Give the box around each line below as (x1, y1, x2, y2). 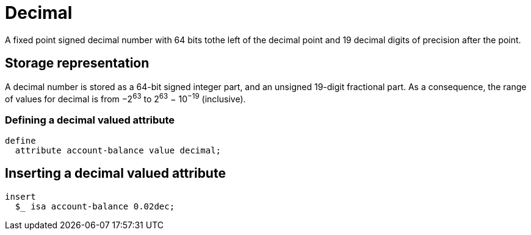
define (5, 136, 36, 146)
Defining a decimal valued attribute (5, 113, 175, 126)
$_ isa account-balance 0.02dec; (15, 201, 175, 211)
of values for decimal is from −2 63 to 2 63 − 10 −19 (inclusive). (5, 91, 246, 104)
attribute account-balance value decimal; (15, 146, 222, 155)
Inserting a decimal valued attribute (5, 166, 226, 181)
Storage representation (5, 55, 150, 71)
